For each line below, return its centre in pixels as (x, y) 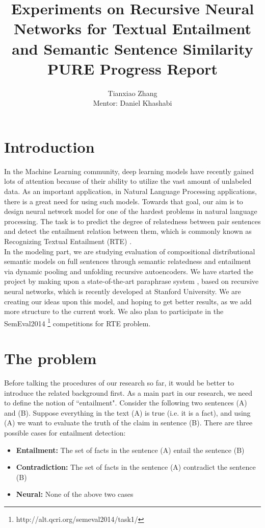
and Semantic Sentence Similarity (132, 48)
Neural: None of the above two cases (75, 494)
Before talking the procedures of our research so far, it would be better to (119, 383)
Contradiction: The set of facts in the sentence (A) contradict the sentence (136, 467)
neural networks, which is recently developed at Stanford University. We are (123, 291)
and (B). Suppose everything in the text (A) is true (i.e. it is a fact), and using (127, 412)
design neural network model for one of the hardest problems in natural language (131, 211)
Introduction (49, 146)
